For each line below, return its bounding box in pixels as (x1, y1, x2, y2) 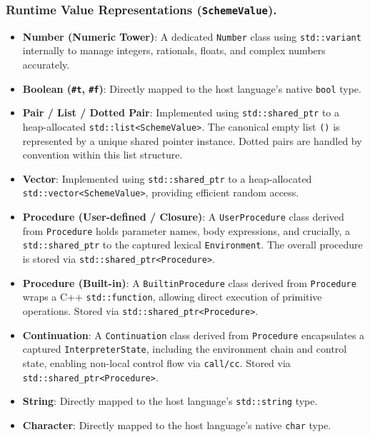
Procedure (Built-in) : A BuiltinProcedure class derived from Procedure (22, 275, 356, 290)
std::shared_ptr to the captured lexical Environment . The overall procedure (22, 237, 363, 252)
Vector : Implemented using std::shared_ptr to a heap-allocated (22, 171, 312, 186)
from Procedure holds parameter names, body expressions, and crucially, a (22, 223, 351, 238)
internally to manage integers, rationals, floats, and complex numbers (22, 43, 326, 58)
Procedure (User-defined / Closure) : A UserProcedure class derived (22, 209, 344, 224)
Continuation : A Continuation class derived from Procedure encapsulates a (22, 327, 365, 342)
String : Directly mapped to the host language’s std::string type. (22, 393, 318, 408)
